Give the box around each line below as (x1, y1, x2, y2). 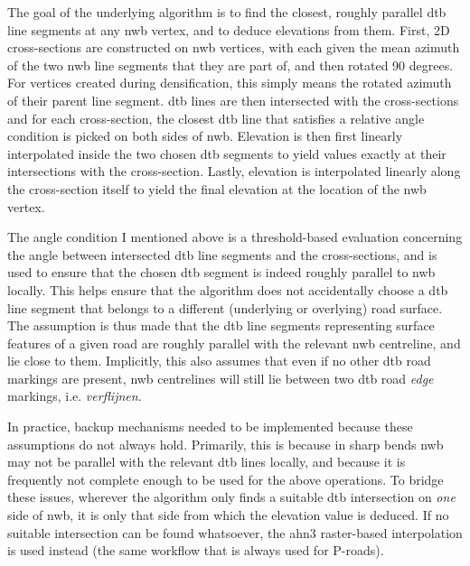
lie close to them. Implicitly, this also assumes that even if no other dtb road (7, 351, 431, 370)
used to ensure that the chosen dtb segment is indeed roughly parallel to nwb (7, 263, 436, 282)
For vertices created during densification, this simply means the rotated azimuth (7, 73, 452, 92)
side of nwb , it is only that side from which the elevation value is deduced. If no (7, 506, 449, 524)
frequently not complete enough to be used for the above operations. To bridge (7, 469, 444, 488)
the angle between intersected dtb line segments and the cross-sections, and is (7, 245, 437, 264)
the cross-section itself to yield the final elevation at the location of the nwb (7, 179, 427, 198)
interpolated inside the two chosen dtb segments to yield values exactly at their (7, 144, 446, 162)
